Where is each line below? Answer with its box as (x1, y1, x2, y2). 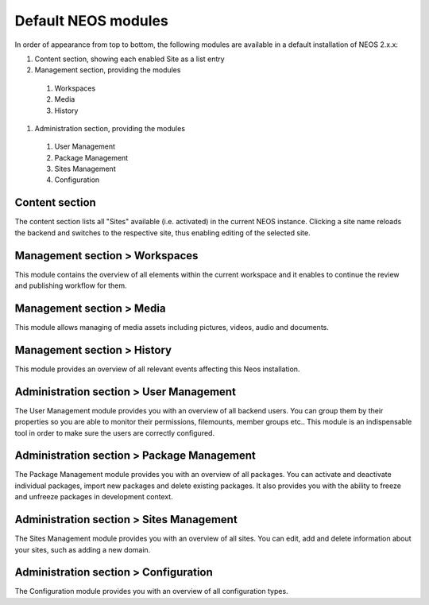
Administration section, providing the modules (34, 123, 186, 133)
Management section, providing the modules (34, 65, 181, 75)
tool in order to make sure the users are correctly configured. (14, 428, 214, 437)
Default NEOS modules (14, 12, 168, 29)
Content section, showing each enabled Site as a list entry (34, 54, 226, 64)
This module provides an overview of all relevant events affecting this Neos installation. (14, 364, 300, 374)
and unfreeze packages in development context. (14, 492, 174, 502)
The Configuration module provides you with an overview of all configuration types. (14, 587, 289, 596)
